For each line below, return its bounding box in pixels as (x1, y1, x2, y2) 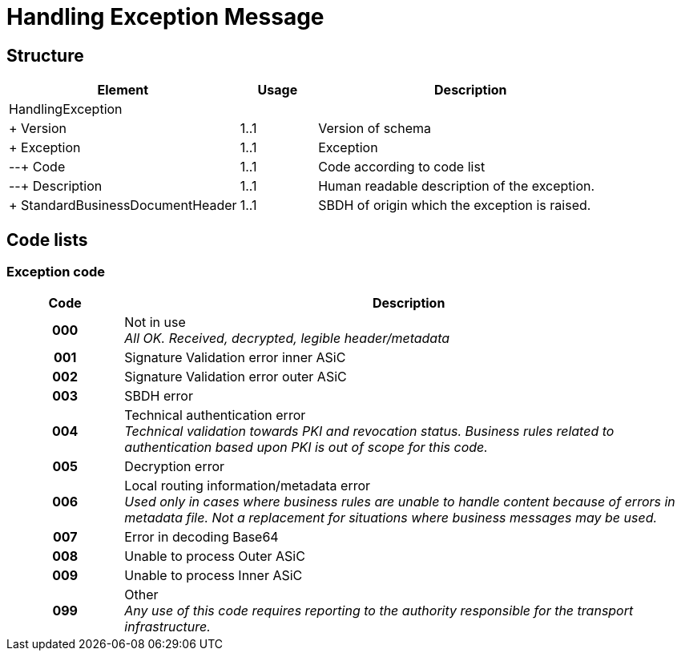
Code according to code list (318, 159, 486, 175)
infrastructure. (124, 619, 211, 635)
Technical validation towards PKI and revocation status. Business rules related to (124, 423, 615, 440)
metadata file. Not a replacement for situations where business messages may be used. (124, 510, 658, 526)
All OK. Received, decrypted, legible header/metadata (124, 330, 450, 347)
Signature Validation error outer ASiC (124, 369, 347, 385)
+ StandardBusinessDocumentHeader (9, 197, 237, 214)
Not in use (124, 314, 186, 331)
